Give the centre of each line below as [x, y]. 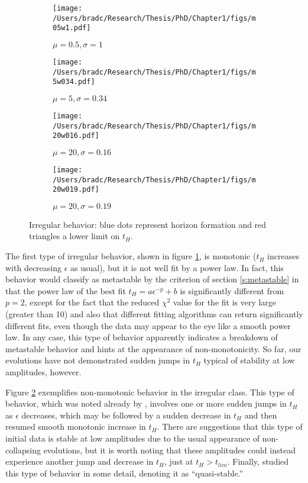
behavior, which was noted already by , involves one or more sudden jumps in [146, 403]
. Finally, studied [258, 461]
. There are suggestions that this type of [230, 426]
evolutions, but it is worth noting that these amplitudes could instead [169, 450]
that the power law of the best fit [66, 290]
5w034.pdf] [74, 82]
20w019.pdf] [76, 190]
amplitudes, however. [43, 372]
